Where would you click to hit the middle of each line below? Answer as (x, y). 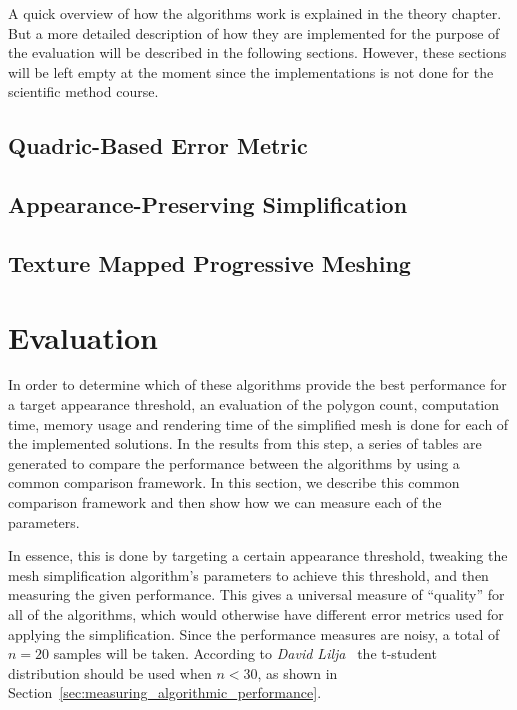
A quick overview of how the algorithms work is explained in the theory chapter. (255, 13)
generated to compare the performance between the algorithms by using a (234, 462)
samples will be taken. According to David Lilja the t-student (245, 653)
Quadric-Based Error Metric (158, 145)
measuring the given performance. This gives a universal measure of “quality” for (256, 594)
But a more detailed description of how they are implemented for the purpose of (254, 32)
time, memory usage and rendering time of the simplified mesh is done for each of (258, 423)
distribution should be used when (110, 672)
